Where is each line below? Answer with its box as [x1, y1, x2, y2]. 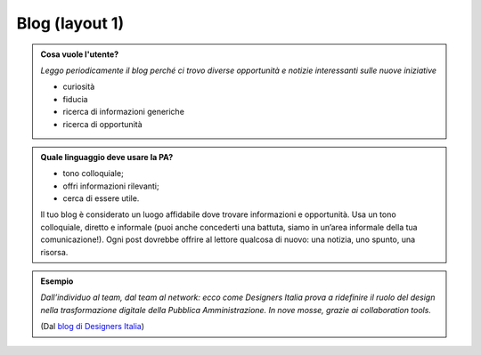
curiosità [62, 81, 95, 93]
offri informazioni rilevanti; [62, 181, 159, 191]
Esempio [40, 276, 74, 286]
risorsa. [40, 246, 69, 257]
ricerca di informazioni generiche [62, 107, 184, 117]
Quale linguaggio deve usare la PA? [40, 151, 174, 162]
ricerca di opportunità [62, 118, 143, 129]
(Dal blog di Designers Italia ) [40, 321, 145, 332]
